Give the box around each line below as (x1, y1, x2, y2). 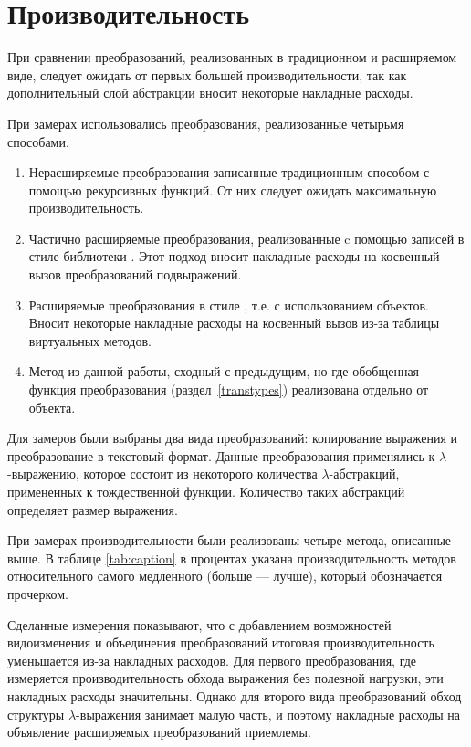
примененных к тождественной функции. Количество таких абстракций (7, 482, 405, 500)
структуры (7, 704, 65, 723)
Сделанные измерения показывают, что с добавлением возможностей (7, 615, 392, 634)
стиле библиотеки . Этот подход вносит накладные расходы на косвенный (28, 247, 440, 266)
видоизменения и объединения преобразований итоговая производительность (7, 633, 434, 652)
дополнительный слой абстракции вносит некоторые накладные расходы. (7, 83, 413, 102)
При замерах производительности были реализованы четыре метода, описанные (7, 531, 452, 550)
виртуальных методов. (28, 331, 152, 350)
